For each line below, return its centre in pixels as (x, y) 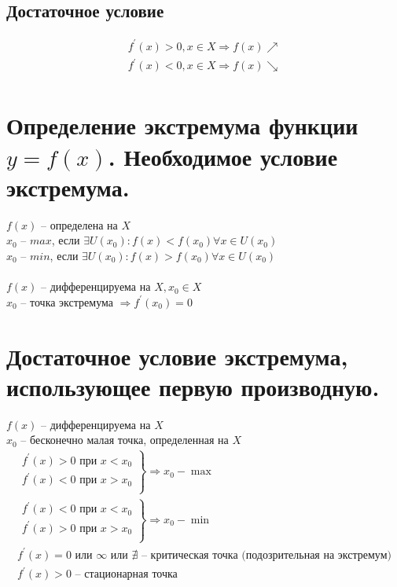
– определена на (79, 224)
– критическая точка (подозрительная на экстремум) (266, 555)
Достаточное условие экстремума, (177, 356)
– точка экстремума (67, 301)
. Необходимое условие (223, 156)
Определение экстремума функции (182, 125)
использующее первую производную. (193, 386)
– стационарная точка (126, 575)
